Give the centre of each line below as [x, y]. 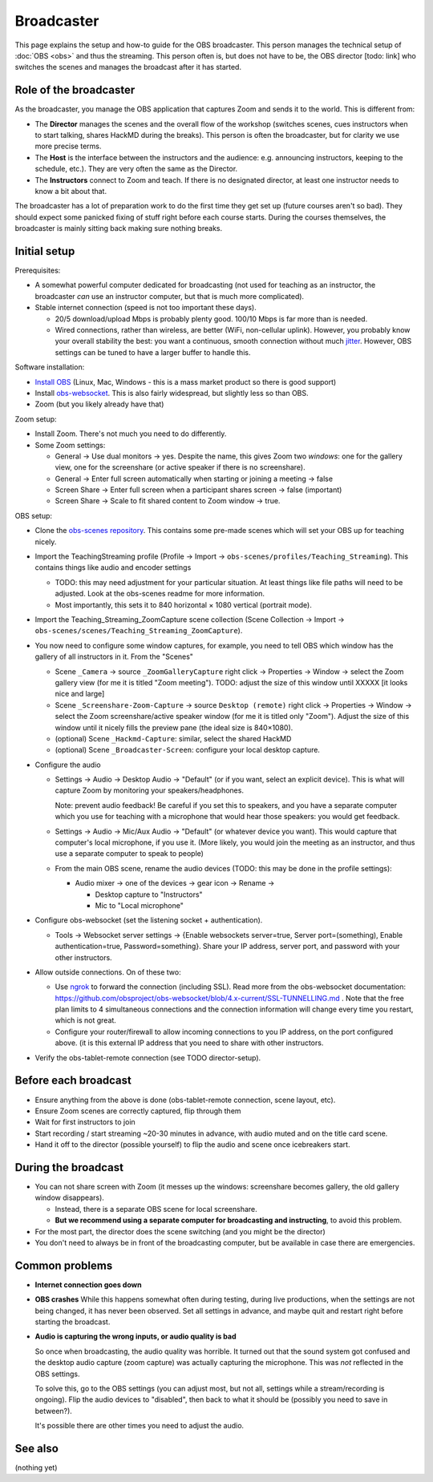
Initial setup [45, 251]
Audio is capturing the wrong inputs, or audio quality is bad [136, 1337]
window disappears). [69, 1197]
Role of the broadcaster [75, 90]
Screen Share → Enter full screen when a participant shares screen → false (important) [198, 490]
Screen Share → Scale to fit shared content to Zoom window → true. [168, 501]
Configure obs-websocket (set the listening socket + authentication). [149, 920]
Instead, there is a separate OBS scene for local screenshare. [156, 1209]
